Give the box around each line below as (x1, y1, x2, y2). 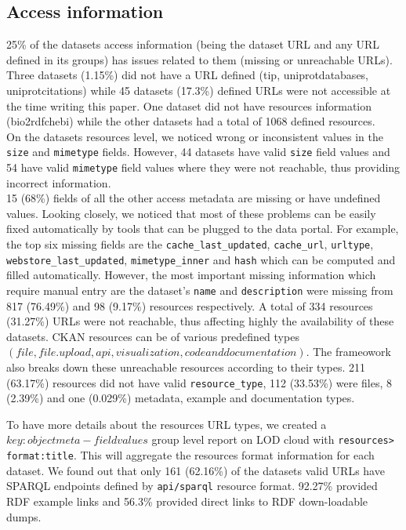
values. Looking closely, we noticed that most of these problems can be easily (6, 205, 376, 221)
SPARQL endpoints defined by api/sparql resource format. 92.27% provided (6, 477, 378, 494)
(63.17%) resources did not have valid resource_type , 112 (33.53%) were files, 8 (6, 374, 393, 390)
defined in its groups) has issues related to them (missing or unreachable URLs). (6, 51, 393, 67)
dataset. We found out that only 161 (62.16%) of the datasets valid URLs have (6, 462, 385, 478)
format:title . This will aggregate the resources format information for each (6, 447, 375, 463)
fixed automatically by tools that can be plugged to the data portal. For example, (6, 220, 399, 237)
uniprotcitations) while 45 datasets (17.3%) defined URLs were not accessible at (6, 82, 391, 98)
